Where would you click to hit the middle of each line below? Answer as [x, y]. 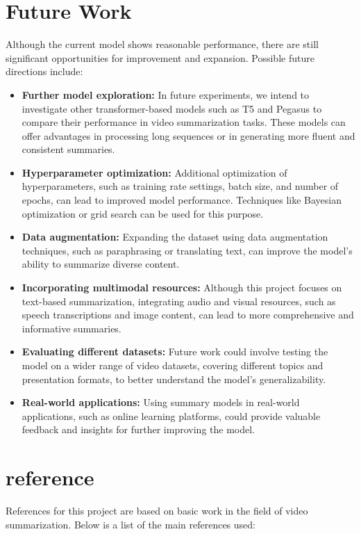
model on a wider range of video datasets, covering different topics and [173, 365]
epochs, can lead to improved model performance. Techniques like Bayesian [182, 200]
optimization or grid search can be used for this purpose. [143, 213]
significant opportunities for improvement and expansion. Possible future [160, 57]
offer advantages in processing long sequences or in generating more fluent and [188, 135]
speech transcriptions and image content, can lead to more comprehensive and [188, 315]
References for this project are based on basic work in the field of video [157, 511]
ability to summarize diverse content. [101, 264]
